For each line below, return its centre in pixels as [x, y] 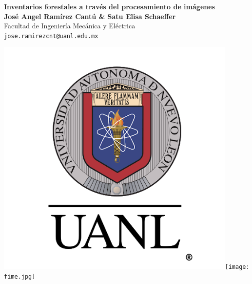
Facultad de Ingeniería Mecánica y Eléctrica [70, 26]
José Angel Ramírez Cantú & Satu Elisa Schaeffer [90, 16]
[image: [237, 267]
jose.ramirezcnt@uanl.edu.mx [51, 36]
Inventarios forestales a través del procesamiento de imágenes [109, 6]
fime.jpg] [20, 276]
